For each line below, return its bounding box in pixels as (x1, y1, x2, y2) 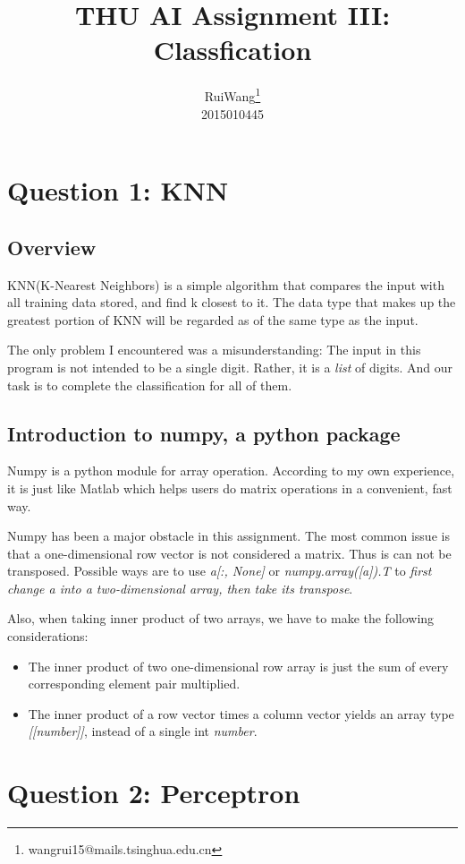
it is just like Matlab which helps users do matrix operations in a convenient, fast (7, 478, 452, 497)
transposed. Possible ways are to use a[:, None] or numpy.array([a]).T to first (7, 561, 432, 580)
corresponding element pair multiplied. (28, 674, 241, 693)
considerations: (7, 627, 89, 646)
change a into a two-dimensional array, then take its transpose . (7, 578, 353, 597)
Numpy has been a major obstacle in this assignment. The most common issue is (7, 526, 450, 545)
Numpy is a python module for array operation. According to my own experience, (7, 461, 455, 480)
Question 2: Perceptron (7, 774, 300, 811)
